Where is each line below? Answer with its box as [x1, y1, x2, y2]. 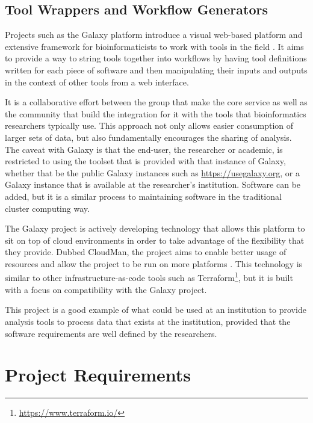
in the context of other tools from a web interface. [5, 75, 189, 88]
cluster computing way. [5, 202, 90, 214]
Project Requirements [5, 362, 191, 387]
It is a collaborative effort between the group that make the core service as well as [5, 96, 308, 108]
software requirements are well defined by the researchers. [5, 327, 217, 339]
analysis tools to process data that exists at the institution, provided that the [5, 315, 291, 327]
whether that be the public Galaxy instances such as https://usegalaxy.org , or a [5, 166, 300, 179]
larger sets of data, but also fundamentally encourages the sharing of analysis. [5, 131, 292, 143]
